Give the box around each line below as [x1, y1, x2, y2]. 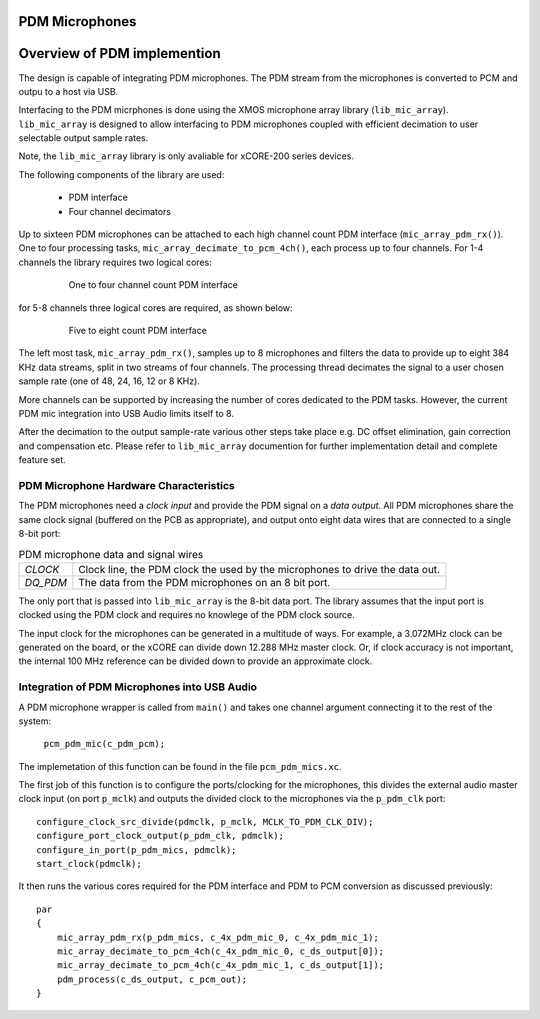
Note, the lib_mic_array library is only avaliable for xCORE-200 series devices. [18, 150, 355, 162]
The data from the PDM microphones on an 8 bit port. [78, 575, 331, 589]
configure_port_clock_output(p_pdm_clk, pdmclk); [36, 830, 285, 842]
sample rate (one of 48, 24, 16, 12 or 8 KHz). [18, 375, 200, 387]
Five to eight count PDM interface [68, 325, 207, 336]
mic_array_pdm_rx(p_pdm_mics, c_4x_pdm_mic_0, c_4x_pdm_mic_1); [56, 931, 379, 943]
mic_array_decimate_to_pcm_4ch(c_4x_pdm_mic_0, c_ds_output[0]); [56, 945, 385, 957]
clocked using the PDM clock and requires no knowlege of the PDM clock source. [18, 609, 355, 621]
